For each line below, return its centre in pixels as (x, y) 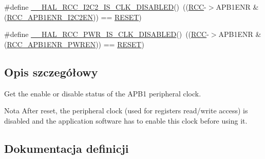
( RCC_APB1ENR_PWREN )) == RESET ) (74, 44)
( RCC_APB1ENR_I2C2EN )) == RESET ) (73, 17)
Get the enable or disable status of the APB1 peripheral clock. (103, 93)
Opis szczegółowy (51, 72)
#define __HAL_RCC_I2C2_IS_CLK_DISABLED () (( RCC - (105, 7)
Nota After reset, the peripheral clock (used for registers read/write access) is (126, 111)
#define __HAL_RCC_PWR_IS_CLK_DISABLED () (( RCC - (107, 34)
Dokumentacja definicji (67, 148)
